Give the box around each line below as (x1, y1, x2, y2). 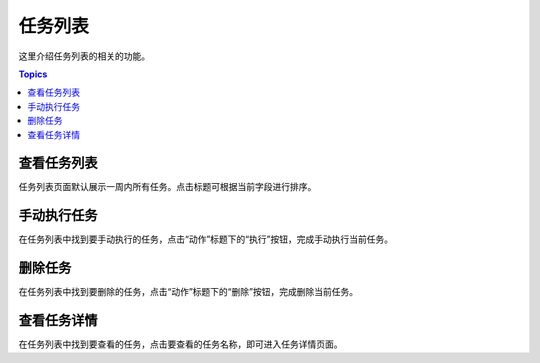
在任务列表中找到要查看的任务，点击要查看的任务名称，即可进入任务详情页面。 (18, 338, 343, 350)
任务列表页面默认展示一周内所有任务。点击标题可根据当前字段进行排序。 (18, 181, 317, 193)
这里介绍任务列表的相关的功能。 (18, 50, 150, 62)
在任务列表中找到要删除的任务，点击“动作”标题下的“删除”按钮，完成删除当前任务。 (18, 286, 359, 298)
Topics (18, 68, 48, 80)
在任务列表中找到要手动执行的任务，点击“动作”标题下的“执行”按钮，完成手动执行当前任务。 (18, 233, 394, 245)
